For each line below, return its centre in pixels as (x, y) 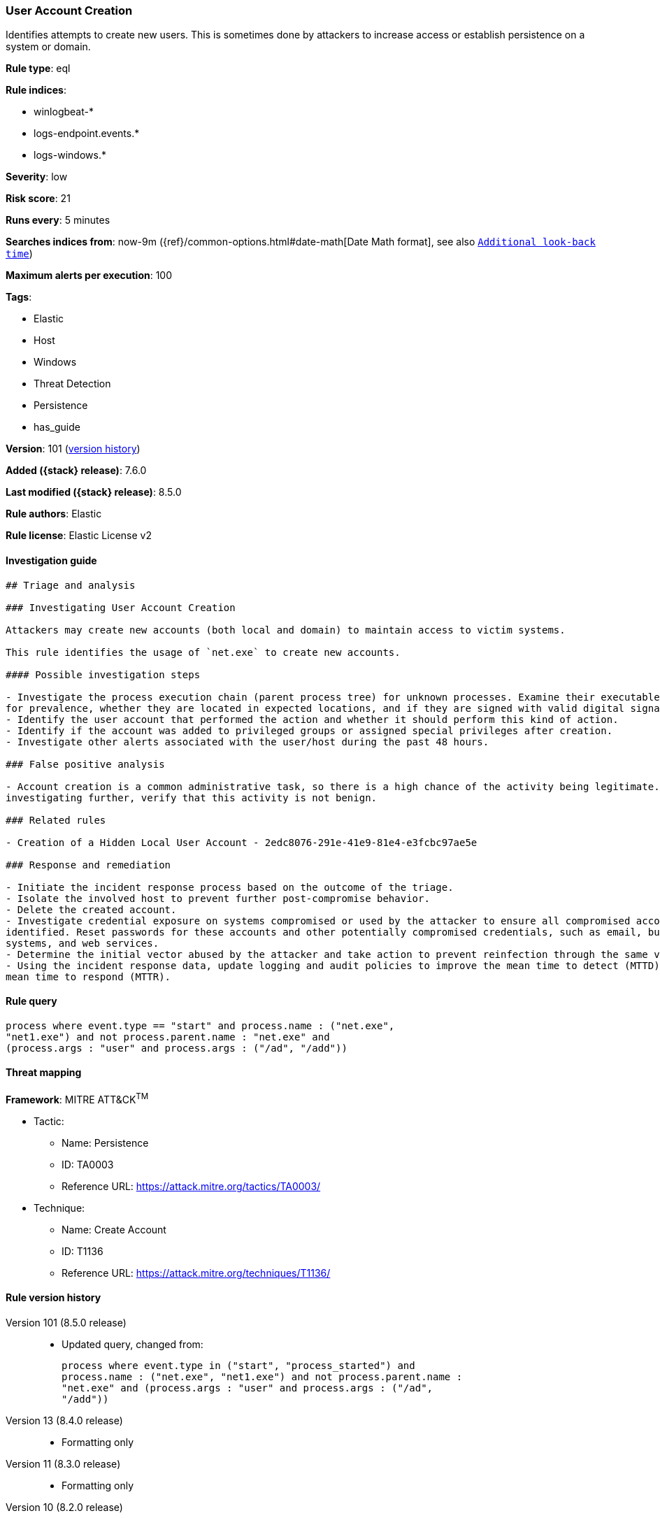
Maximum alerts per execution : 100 (89, 275)
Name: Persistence (105, 1143)
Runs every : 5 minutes (58, 220)
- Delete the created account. (91, 909)
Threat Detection (72, 384)
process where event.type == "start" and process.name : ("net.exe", (200, 1025)
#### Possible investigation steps (103, 674)
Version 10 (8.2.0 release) (64, 1507)
